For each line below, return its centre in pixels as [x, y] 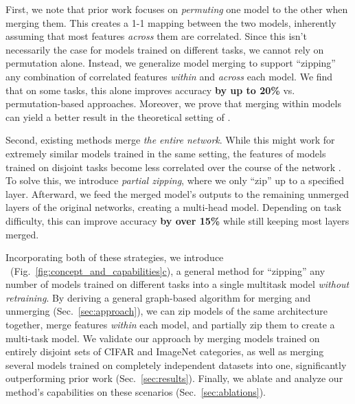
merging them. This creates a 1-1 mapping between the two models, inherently [171, 22]
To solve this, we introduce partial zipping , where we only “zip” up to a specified [175, 180]
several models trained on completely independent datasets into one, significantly [176, 364]
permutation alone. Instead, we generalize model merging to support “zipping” [171, 63]
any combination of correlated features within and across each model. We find [169, 76]
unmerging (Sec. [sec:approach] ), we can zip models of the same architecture [167, 311]
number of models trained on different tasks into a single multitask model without [177, 284]
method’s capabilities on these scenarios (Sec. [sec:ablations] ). [136, 392]
